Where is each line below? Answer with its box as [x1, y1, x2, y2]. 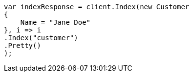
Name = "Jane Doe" [20, 18, 91, 26]
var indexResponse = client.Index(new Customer [4, 3, 190, 11]
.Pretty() [4, 42, 41, 49]
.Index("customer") [4, 34, 78, 42]
